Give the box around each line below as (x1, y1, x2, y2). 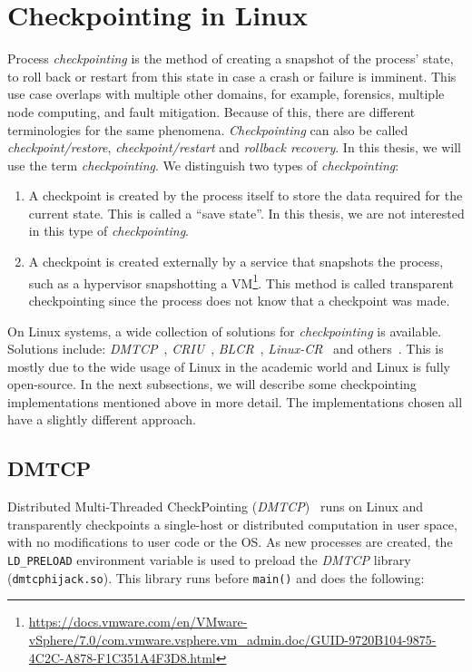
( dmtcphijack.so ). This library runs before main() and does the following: (7, 568, 425, 587)
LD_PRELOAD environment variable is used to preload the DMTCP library (7, 550, 411, 570)
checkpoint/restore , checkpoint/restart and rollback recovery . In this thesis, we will (7, 138, 461, 157)
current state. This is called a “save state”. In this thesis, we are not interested (28, 203, 465, 222)
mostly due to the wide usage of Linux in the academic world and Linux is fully (7, 356, 450, 375)
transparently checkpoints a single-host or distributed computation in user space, (7, 514, 457, 533)
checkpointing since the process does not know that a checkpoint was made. (28, 290, 450, 309)
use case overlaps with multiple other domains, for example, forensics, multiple (7, 84, 445, 103)
